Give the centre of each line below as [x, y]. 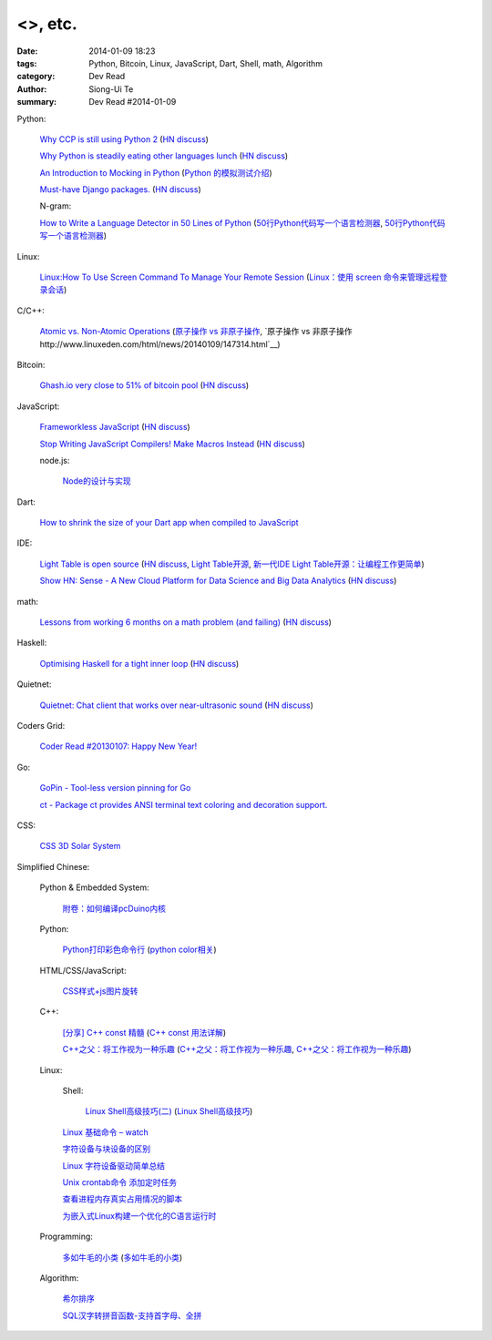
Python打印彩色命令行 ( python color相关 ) [139, 950]
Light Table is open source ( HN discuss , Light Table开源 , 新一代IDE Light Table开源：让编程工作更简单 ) [232, 564]
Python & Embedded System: [94, 887]
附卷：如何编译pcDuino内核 [114, 908]
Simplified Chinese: [53, 866]
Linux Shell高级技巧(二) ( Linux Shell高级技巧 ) [169, 1111]
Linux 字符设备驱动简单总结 [114, 1165]
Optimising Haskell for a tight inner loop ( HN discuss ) [139, 663]
